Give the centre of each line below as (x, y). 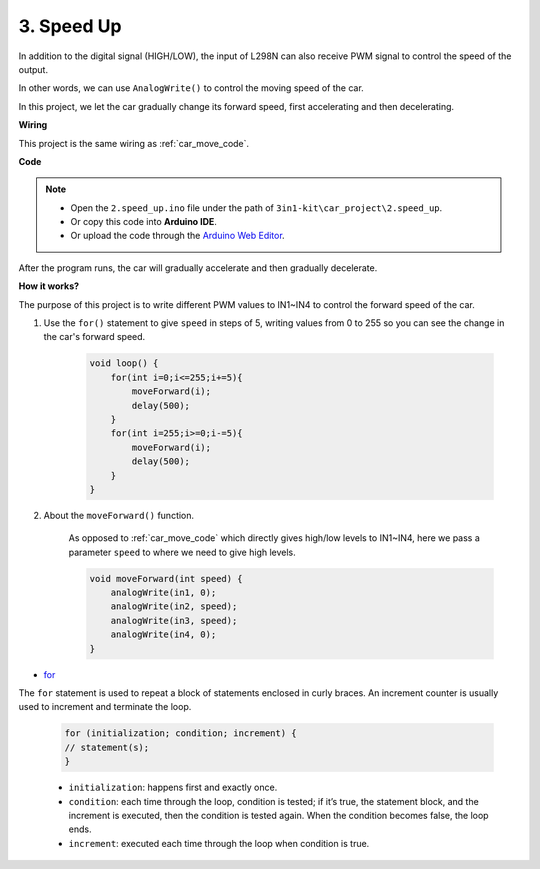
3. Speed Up (70, 26)
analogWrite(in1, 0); (163, 593)
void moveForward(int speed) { (166, 578)
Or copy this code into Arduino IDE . (143, 222)
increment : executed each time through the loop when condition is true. (219, 843)
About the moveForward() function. (119, 515)
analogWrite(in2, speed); (174, 606)
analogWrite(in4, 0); (163, 634)
